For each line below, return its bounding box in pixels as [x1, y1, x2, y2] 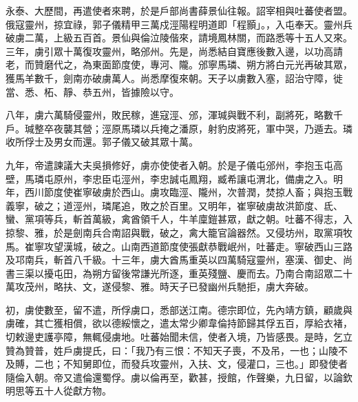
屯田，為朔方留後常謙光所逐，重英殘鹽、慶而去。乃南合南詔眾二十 [53, 265, 352, 280]
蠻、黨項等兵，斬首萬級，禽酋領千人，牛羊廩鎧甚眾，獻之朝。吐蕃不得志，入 [6, 212, 352, 226]
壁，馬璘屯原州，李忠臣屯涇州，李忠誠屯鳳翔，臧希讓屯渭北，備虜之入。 [6, 171, 333, 185]
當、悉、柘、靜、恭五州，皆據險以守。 [6, 84, 179, 99]
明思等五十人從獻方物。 [6, 383, 112, 398]
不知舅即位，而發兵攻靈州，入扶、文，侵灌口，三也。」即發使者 [63, 356, 348, 371]
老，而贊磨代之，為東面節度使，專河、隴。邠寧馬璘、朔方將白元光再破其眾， [6, 57, 352, 72]
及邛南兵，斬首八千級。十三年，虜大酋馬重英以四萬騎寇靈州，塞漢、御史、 [6, 252, 343, 267]
